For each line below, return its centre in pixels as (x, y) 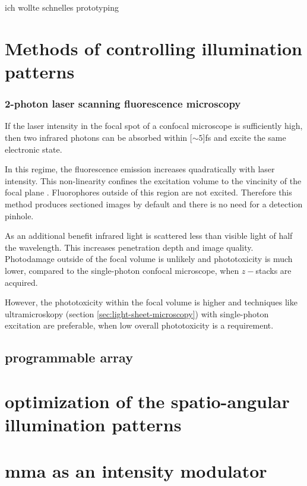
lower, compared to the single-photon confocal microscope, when (122, 270)
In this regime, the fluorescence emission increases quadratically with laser (140, 169)
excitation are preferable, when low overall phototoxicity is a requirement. (139, 325)
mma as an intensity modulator (136, 471)
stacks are (273, 270)
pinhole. (19, 215)
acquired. (21, 282)
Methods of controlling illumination (153, 48)
